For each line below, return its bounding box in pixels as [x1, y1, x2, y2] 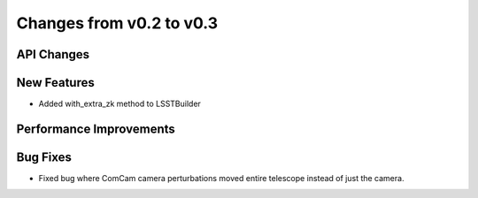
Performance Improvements [16, 121, 176, 136]
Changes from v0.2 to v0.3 [16, 13, 219, 33]
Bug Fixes [16, 149, 73, 164]
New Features [16, 75, 95, 90]
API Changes [16, 47, 90, 62]
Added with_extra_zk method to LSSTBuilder [38, 98, 201, 110]
